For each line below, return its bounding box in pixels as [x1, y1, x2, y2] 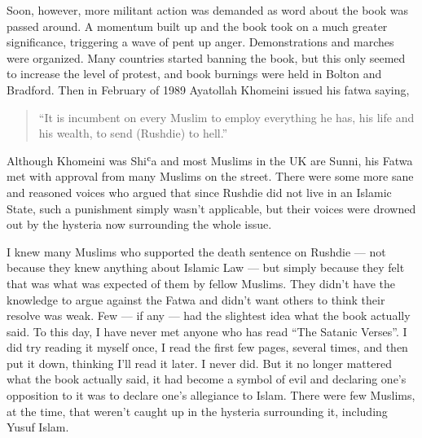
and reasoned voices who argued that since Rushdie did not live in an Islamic [7, 183, 392, 200]
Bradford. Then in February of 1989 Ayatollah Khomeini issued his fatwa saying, [7, 81, 410, 98]
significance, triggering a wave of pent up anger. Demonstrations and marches [7, 33, 394, 50]
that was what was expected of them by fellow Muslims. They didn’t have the [7, 274, 396, 291]
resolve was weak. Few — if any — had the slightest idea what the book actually [7, 307, 411, 324]
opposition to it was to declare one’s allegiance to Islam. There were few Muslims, [7, 387, 415, 404]
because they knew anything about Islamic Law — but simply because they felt [7, 259, 405, 276]
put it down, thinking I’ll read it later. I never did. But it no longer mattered [7, 354, 392, 371]
